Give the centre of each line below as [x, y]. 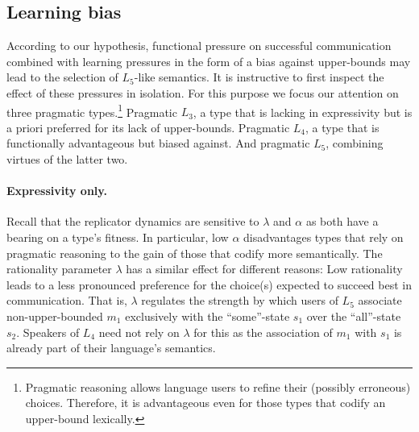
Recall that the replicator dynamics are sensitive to [133, 221]
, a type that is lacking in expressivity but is [303, 112]
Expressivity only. [57, 191]
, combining [355, 143]
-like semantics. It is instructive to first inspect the [259, 77]
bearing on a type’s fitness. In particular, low [118, 237]
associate [380, 300]
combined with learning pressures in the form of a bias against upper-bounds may [209, 61]
